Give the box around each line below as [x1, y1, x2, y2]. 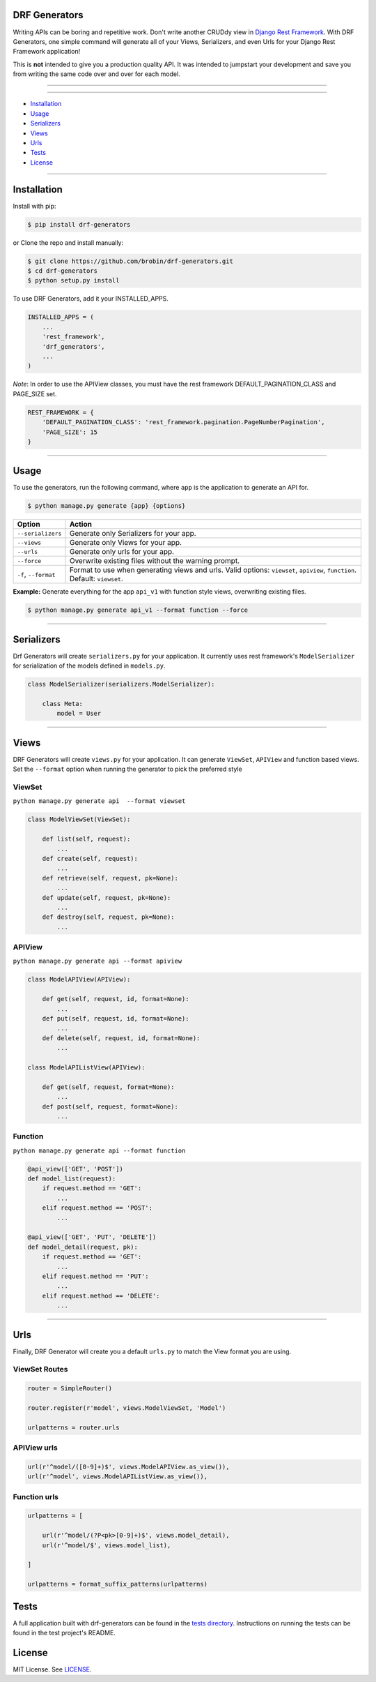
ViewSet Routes [13, 1365, 68, 1374]
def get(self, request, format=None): [42, 1083, 175, 1091]
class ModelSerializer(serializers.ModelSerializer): [27, 680, 215, 689]
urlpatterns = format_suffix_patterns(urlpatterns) [27, 1580, 208, 1589]
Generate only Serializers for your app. [69, 529, 196, 539]
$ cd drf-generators [27, 267, 97, 275]
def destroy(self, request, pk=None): [42, 913, 175, 921]
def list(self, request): [42, 835, 131, 843]
